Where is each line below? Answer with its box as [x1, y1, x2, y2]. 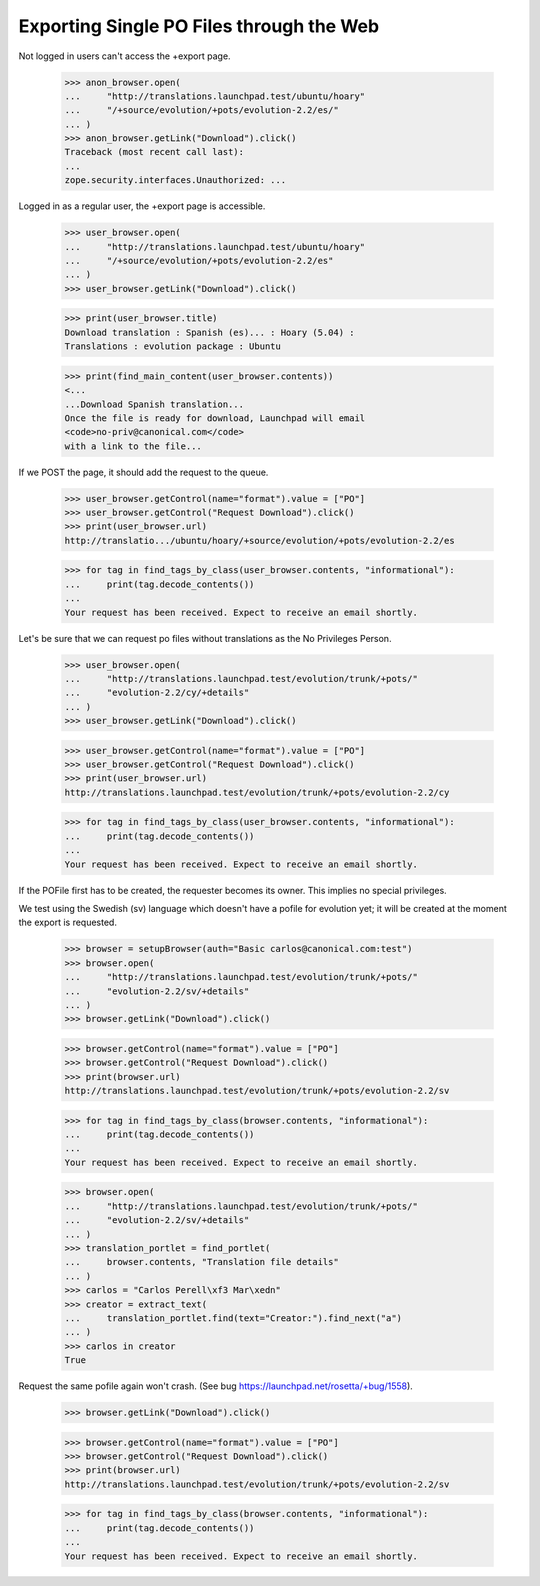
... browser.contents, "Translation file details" [64, 1256, 339, 1268]
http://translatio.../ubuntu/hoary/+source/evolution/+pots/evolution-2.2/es [64, 535, 455, 546]
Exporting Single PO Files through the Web [18, 15, 380, 37]
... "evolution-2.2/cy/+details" [64, 687, 250, 699]
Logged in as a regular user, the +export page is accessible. [18, 200, 266, 212]
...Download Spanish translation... [64, 398, 245, 410]
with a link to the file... [64, 440, 202, 452]
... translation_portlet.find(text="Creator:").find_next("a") [64, 1312, 403, 1324]
